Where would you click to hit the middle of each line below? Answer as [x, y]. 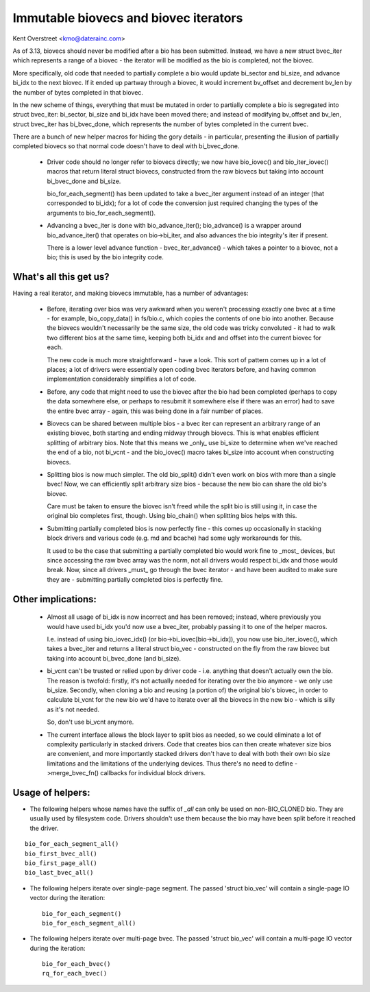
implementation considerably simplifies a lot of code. [122, 379]
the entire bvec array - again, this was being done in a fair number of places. [155, 411]
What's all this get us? [61, 277]
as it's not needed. [73, 709]
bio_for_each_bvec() [76, 964]
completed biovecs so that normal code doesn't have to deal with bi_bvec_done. [126, 146]
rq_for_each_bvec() [75, 973]
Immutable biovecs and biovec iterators [128, 18]
